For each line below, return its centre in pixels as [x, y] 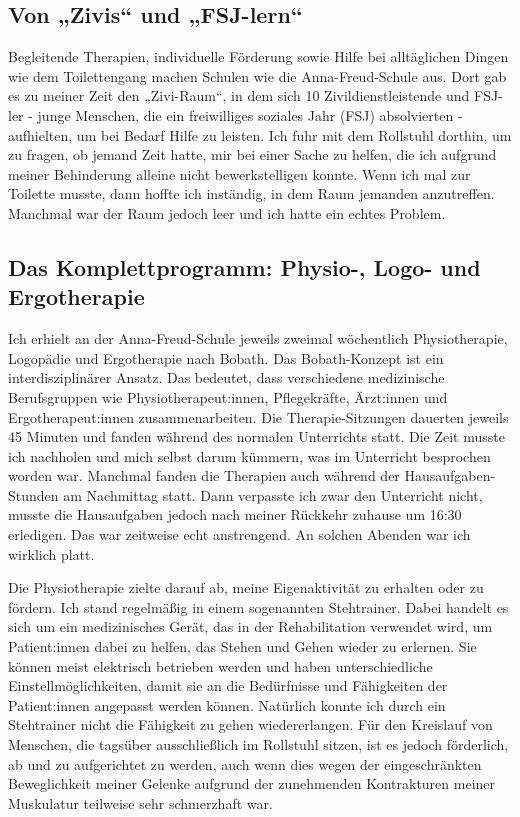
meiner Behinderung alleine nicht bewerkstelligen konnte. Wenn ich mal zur [239, 173]
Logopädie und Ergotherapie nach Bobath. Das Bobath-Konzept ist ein [226, 357]
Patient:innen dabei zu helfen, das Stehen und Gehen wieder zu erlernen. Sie [242, 646]
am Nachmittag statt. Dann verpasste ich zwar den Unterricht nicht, [273, 494]
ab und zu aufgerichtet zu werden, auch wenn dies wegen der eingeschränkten [245, 763]
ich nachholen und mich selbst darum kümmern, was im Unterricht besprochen [249, 455]
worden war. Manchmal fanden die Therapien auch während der [204, 475]
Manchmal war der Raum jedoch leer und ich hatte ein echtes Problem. [227, 212]
